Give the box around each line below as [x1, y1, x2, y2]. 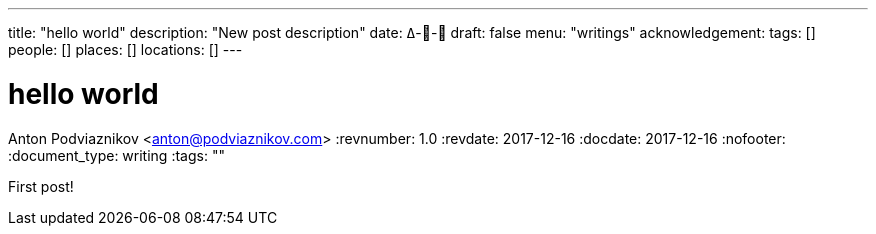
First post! [8, 177, 74, 195]
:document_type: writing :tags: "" [8, 146, 225, 164]
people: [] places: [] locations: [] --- [8, 41, 243, 58]
